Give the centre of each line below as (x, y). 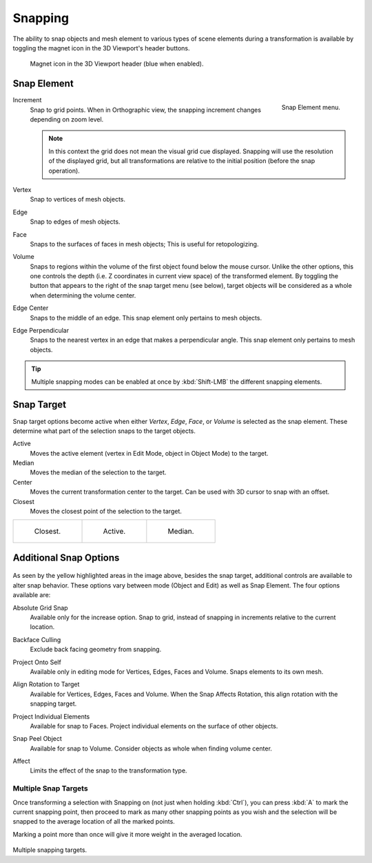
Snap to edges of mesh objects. (75, 222)
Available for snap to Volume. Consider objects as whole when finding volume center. (151, 748)
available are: (32, 595)
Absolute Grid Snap (40, 608)
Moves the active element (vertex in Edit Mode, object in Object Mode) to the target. (149, 453)
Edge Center (31, 308)
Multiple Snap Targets (51, 788)
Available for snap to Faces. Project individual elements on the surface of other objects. (154, 726)
